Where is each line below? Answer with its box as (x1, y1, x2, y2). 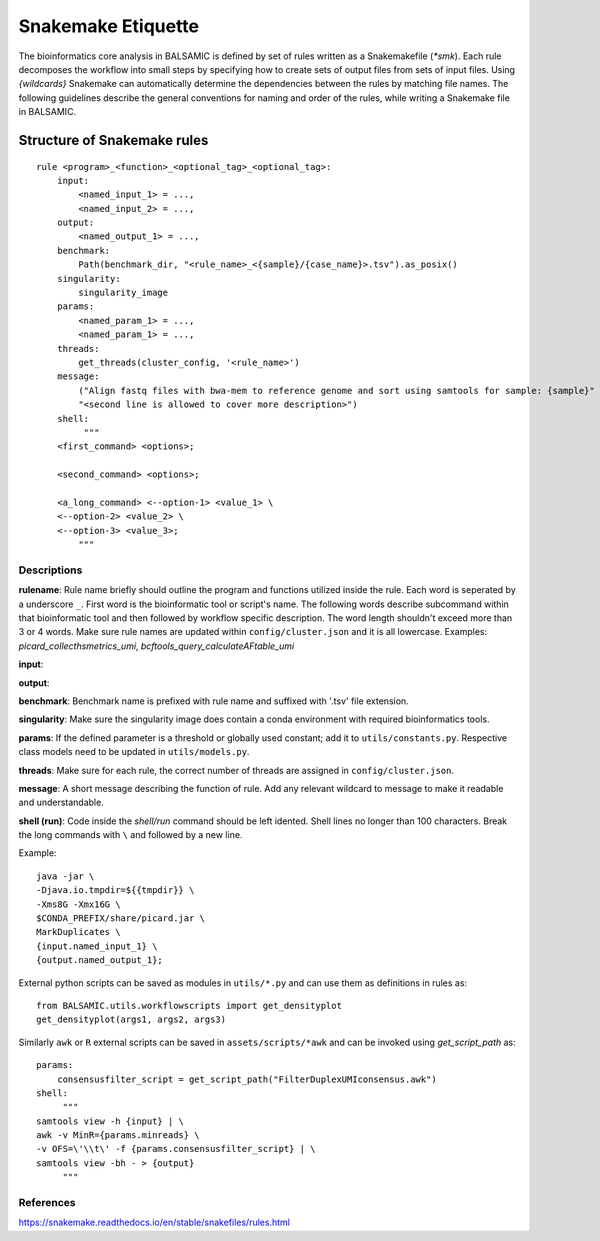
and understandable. (18, 796, 104, 809)
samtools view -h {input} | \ (36, 1115, 185, 1127)
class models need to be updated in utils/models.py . (18, 746, 250, 758)
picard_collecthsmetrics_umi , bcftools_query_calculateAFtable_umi (18, 640, 295, 652)
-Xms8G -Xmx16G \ (36, 898, 121, 910)
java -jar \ (36, 870, 95, 882)
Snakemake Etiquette (18, 15, 200, 37)
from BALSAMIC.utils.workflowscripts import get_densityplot (36, 1000, 342, 1011)
